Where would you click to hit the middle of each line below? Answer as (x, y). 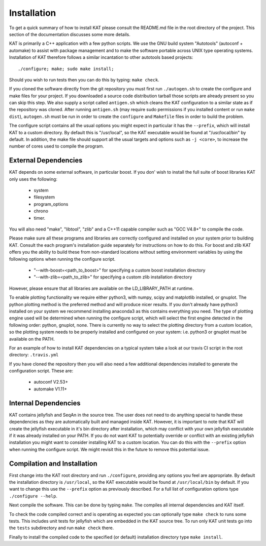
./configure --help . (33, 496)
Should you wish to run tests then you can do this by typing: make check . (84, 79)
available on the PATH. (32, 339)
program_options (51, 204)
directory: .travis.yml (34, 355)
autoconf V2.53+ (51, 382)
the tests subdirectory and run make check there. (62, 528)
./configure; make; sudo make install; (66, 69)
